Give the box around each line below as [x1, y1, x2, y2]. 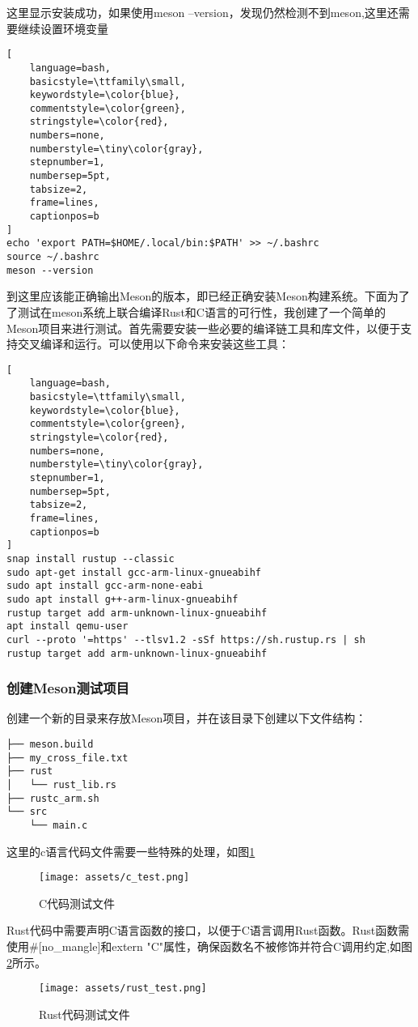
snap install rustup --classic [6, 552, 175, 565]
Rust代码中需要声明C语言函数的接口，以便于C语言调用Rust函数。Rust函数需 [6, 922, 410, 939]
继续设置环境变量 [17, 19, 108, 36]
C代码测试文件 [39, 894, 116, 911]
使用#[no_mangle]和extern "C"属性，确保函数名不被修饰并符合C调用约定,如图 [6, 938, 413, 954]
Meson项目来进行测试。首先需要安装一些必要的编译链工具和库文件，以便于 [6, 319, 401, 336]
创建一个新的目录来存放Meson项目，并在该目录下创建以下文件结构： [6, 710, 367, 727]
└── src [6, 806, 48, 818]
